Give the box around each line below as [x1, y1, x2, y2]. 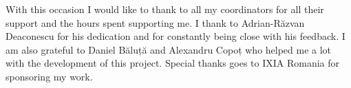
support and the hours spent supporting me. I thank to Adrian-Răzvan [6, 15, 305, 30]
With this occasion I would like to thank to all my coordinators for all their [6, 2, 324, 16]
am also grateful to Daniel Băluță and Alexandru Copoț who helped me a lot [6, 42, 332, 56]
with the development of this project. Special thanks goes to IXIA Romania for [6, 56, 340, 70]
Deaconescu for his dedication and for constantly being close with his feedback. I [6, 29, 345, 43]
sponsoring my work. [6, 69, 93, 83]
